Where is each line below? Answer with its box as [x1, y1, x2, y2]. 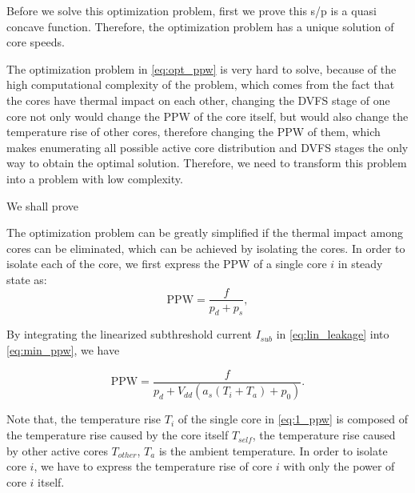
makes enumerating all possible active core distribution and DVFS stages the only [6, 138, 409, 155]
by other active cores [6, 442, 108, 459]
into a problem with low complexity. [6, 170, 183, 186]
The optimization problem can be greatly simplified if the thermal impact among [6, 224, 404, 241]
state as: [6, 271, 47, 287]
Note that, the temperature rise [6, 411, 162, 427]
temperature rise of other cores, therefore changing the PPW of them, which [6, 123, 381, 140]
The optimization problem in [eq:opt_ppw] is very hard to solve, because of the [6, 60, 397, 77]
